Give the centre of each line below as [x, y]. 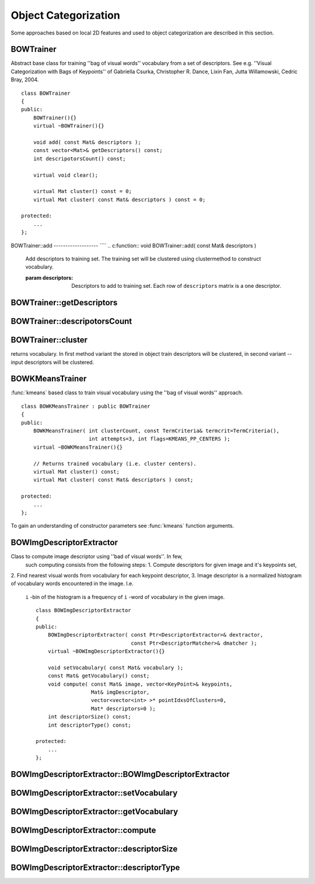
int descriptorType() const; [89, 725]
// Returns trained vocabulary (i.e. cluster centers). [115, 463]
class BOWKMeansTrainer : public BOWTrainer [86, 406]
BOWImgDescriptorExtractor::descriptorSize [94, 849]
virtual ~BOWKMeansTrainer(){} [78, 447]
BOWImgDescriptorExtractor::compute [83, 830]
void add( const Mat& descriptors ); [87, 142]
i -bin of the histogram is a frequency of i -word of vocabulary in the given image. [125, 597]
